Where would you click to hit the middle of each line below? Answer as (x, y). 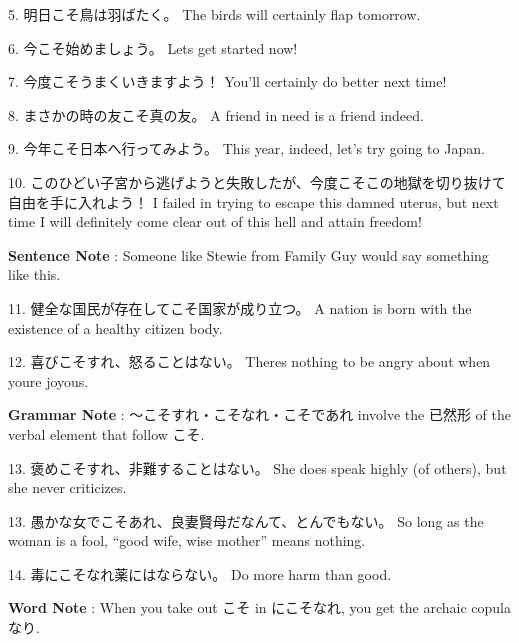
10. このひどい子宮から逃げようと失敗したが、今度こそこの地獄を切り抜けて (257, 181)
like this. (34, 274)
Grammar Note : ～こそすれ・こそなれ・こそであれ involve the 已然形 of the (260, 414)
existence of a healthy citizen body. (115, 327)
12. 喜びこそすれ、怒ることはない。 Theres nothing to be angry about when (249, 361)
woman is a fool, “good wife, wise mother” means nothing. (187, 540)
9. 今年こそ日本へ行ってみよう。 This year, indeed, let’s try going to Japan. (246, 148)
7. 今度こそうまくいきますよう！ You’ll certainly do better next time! (227, 81)
